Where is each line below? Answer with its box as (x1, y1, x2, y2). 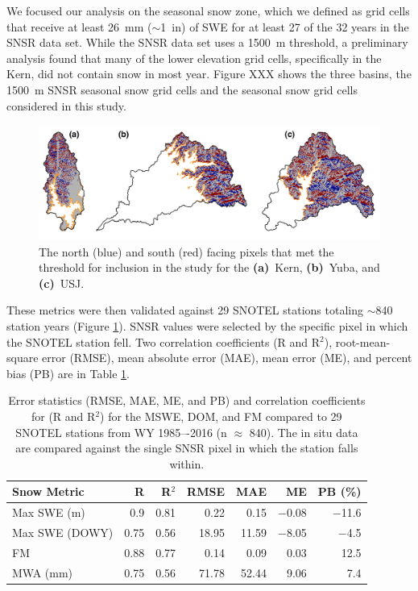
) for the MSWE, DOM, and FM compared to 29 (100, 407, 342, 424)
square (6, 349, 39, 366)
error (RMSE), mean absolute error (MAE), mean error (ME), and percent (42, 349, 412, 366)
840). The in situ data (249, 423, 358, 440)
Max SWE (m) (12, 504, 85, 521)
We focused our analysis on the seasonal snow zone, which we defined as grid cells (6, 2, 410, 19)
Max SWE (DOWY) (12, 524, 114, 540)
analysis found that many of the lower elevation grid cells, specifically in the (6, 49, 382, 66)
